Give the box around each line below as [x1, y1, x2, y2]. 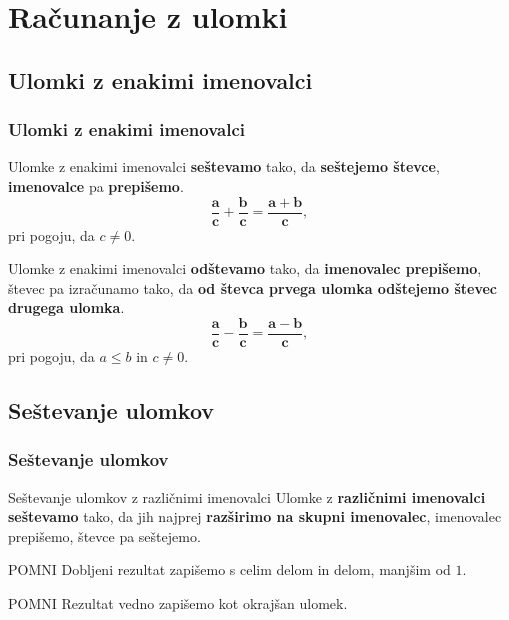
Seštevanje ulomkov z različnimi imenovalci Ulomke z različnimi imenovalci [8, 486, 486, 507]
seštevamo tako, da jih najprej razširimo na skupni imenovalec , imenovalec [8, 506, 502, 527]
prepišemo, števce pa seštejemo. [8, 525, 201, 546]
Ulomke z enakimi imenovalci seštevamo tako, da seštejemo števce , [8, 156, 440, 177]
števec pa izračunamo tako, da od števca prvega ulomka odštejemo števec [8, 277, 497, 298]
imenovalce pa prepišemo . [8, 175, 184, 196]
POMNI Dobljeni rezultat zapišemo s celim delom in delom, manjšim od [8, 559, 451, 580]
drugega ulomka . [8, 297, 125, 318]
